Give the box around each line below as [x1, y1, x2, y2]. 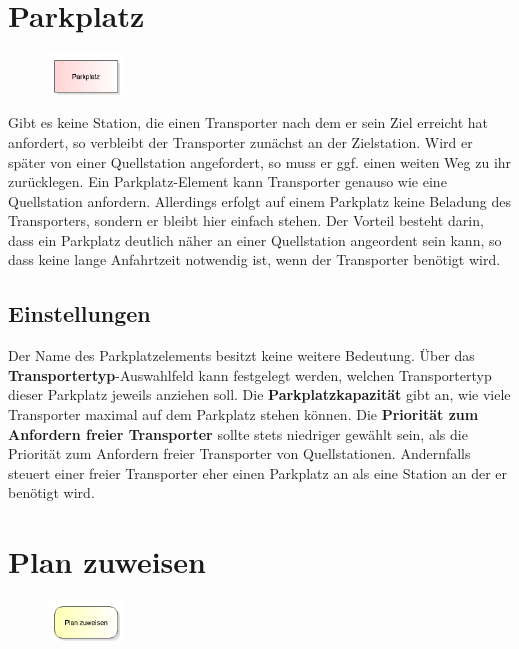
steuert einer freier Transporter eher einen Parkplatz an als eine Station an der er [8, 462, 508, 483]
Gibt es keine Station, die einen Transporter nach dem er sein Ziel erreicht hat [8, 112, 489, 133]
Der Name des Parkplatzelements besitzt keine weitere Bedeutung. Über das [8, 345, 475, 366]
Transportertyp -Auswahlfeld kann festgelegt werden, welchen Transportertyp [8, 364, 492, 385]
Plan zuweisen [8, 541, 206, 582]
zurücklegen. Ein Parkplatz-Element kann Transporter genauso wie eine [8, 171, 447, 192]
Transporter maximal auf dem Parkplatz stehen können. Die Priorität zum [8, 404, 479, 425]
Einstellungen [8, 298, 151, 329]
